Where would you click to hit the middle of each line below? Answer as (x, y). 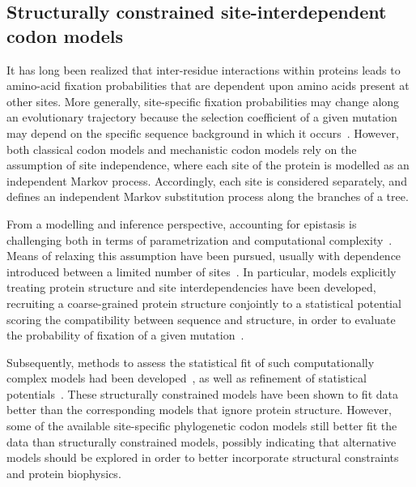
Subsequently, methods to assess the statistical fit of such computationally (191, 362)
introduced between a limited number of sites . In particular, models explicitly (202, 271)
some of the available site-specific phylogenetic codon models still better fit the (202, 426)
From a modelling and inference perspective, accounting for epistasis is (182, 223)
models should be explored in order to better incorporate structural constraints (203, 457)
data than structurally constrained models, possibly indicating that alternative (202, 441)
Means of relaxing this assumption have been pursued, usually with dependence (204, 256)
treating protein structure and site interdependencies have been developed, (191, 287)
